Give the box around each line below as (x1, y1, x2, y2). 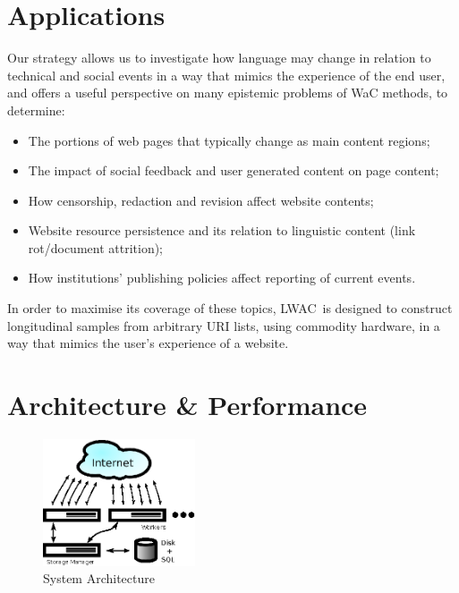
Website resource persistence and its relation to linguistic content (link (28, 221, 416, 240)
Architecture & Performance (7, 386, 368, 423)
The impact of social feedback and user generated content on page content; (28, 161, 439, 180)
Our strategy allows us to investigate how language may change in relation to (7, 48, 431, 67)
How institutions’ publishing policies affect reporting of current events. (28, 268, 416, 287)
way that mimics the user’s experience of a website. (7, 334, 289, 352)
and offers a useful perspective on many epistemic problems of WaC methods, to (7, 83, 448, 102)
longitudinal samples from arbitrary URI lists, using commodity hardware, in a (7, 316, 440, 335)
